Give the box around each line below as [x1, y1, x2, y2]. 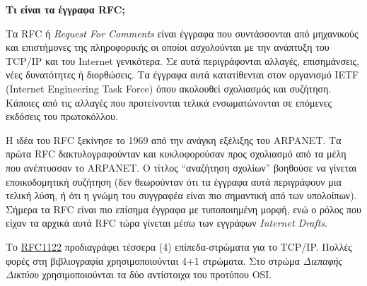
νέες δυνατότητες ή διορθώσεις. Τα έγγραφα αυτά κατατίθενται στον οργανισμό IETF [6, 67, 359, 82]
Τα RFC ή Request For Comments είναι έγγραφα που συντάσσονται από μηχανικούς [6, 25, 359, 40]
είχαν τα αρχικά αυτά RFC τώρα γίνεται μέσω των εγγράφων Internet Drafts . [6, 215, 328, 230]
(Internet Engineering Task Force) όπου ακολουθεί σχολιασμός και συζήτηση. [6, 81, 332, 95]
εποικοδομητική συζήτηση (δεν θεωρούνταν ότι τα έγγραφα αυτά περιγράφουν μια [6, 174, 342, 189]
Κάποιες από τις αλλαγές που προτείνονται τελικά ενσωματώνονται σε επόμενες [6, 95, 332, 109]
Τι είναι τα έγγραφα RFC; [6, 2, 125, 16]
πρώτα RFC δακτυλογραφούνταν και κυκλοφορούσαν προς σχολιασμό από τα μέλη [6, 146, 346, 161]
